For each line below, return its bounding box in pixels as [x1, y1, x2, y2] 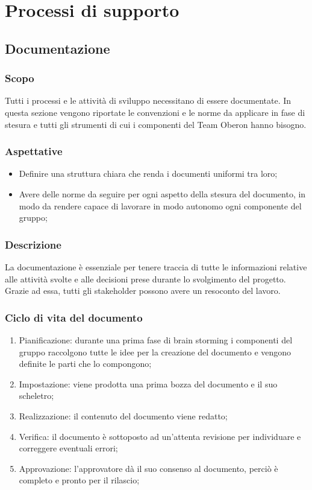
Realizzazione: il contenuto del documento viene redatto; [19, 409, 228, 422]
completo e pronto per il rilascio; [19, 474, 140, 486]
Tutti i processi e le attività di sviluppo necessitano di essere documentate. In [5, 94, 292, 107]
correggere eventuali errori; [19, 442, 118, 454]
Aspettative [5, 144, 63, 159]
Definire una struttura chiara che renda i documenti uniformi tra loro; [19, 167, 278, 180]
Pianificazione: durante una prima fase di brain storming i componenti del [19, 333, 293, 346]
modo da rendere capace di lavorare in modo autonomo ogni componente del [19, 199, 302, 212]
